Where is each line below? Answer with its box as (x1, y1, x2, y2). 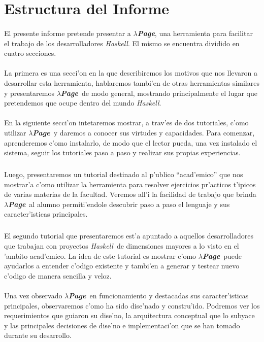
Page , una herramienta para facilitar (137, 27, 253, 38)
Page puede (202, 250, 242, 261)
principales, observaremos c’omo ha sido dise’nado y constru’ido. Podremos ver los (4, 300, 260, 311)
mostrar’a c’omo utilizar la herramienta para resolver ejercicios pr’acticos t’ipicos (4, 179, 256, 189)
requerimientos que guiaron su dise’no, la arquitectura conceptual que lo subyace (4, 310, 255, 321)
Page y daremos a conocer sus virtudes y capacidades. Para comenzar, (32, 127, 255, 138)
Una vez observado (4, 290, 62, 300)
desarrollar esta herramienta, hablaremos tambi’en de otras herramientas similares (4, 77, 259, 88)
